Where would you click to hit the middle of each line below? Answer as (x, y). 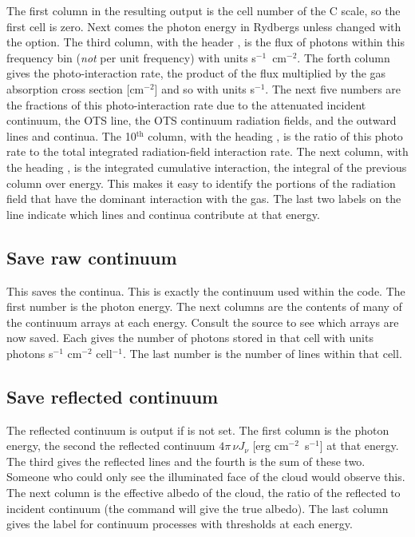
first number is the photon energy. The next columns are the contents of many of (204, 306)
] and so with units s (205, 88)
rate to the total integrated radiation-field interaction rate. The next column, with (207, 151)
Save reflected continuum (113, 396)
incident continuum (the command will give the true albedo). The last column (198, 508)
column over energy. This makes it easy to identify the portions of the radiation (201, 183)
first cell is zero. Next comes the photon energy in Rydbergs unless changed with (204, 26)
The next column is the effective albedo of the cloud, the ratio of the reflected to (204, 493)
